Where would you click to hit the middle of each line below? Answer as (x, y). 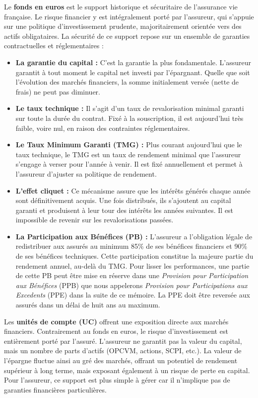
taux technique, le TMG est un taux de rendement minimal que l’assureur (128, 154)
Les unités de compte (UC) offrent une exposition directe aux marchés (116, 321)
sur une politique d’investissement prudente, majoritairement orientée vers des (123, 26)
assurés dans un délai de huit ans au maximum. (88, 305)
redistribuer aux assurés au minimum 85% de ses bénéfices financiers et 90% (131, 246)
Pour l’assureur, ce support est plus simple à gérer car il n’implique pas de (117, 380)
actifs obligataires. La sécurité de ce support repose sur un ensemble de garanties (127, 36)
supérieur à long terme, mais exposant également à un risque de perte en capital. (127, 370)
